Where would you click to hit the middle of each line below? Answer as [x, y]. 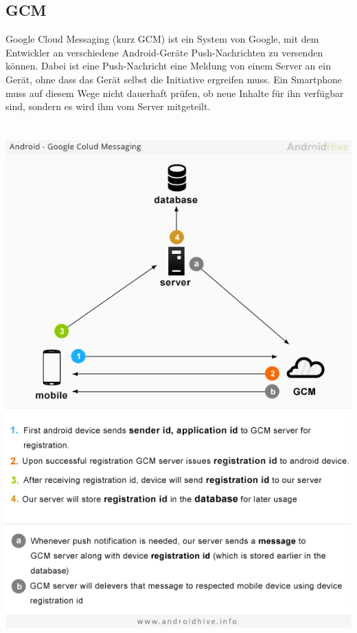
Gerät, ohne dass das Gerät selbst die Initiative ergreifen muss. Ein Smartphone [174, 79]
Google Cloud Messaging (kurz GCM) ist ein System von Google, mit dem [162, 39]
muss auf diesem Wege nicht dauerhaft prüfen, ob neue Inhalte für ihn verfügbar [175, 93]
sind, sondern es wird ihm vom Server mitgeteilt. [108, 106]
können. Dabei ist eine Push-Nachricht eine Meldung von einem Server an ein [168, 66]
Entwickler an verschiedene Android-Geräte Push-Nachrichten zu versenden [164, 52]
